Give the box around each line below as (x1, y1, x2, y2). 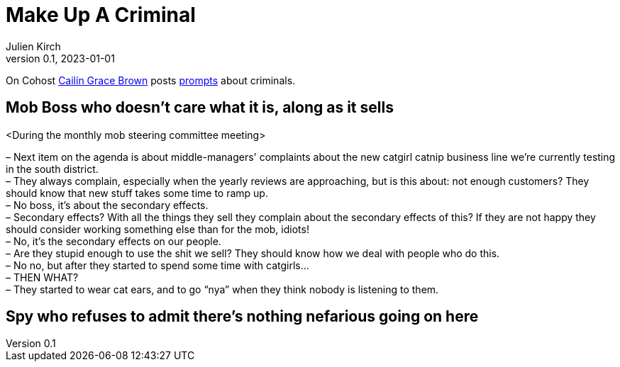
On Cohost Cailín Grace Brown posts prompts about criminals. (6, 74, 296, 86)
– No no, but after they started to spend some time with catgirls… (6, 259, 309, 271)
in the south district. (6, 162, 99, 175)
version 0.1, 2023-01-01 (6, 52, 115, 64)
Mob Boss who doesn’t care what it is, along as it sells (6, 98, 394, 117)
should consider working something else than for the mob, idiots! (6, 222, 309, 235)
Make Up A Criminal (6, 3, 196, 27)
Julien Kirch (6, 40, 61, 52)
